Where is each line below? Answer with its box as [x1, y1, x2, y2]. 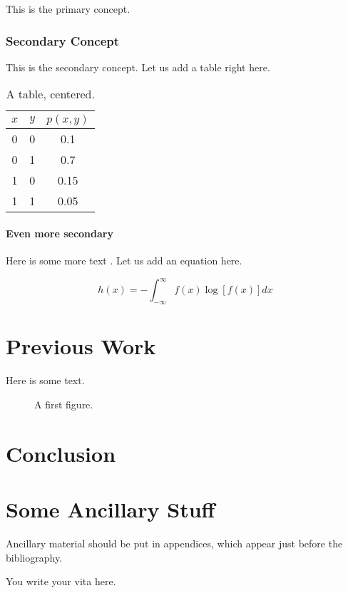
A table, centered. [6, 86, 95, 103]
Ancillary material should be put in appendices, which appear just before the [6, 535, 343, 550]
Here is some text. [6, 373, 85, 388]
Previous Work [6, 331, 156, 361]
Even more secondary [6, 226, 113, 240]
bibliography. [6, 550, 63, 564]
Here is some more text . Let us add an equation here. [6, 253, 242, 268]
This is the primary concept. [6, 1, 130, 16]
